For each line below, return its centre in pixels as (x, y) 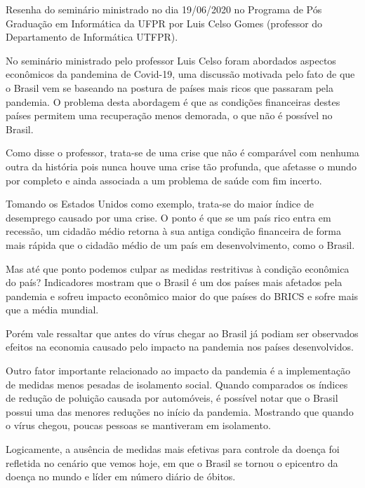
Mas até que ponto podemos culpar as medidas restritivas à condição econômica (178, 268)
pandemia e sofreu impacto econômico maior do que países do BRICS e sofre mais (182, 296)
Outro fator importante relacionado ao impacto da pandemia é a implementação (178, 371)
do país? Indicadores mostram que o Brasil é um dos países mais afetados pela (174, 282)
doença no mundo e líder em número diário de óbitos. (121, 476)
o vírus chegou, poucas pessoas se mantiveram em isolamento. (138, 425)
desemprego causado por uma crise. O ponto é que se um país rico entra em (168, 217)
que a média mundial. (52, 310)
